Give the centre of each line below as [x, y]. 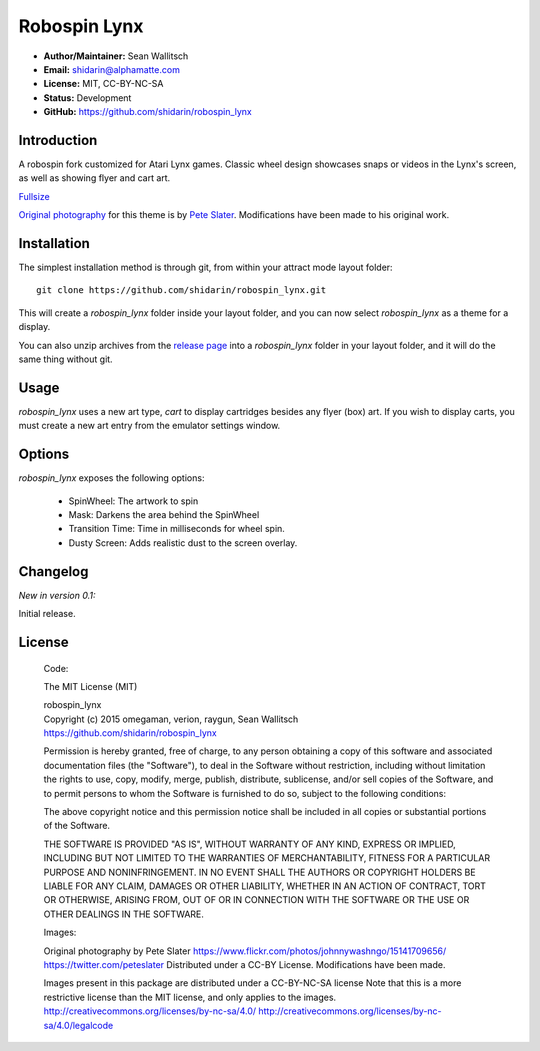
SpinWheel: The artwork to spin [133, 501]
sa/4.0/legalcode [78, 1025]
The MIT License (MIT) [90, 686]
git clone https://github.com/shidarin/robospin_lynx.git [181, 290]
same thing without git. [66, 359]
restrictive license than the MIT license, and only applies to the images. [190, 997]
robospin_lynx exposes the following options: [111, 478]
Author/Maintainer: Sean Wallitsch [116, 56]
